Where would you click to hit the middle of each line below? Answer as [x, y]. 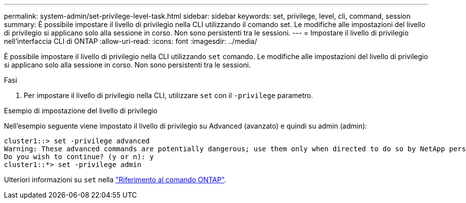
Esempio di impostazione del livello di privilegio [81, 111]
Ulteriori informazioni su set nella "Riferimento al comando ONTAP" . [115, 180]
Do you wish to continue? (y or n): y [79, 157]
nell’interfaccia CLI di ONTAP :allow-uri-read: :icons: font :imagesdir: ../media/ [131, 41]
